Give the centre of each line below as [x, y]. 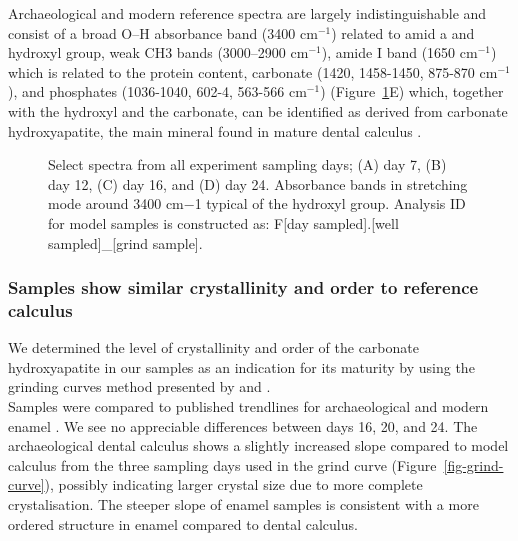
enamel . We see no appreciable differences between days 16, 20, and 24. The [243, 425]
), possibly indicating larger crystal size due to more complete [233, 484]
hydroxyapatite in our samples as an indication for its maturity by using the [241, 366]
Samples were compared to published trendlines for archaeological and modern [248, 406]
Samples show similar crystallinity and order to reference [243, 287]
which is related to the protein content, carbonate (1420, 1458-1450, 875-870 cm [253, 71]
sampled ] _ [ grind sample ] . [125, 242]
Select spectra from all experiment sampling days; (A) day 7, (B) [247, 164]
